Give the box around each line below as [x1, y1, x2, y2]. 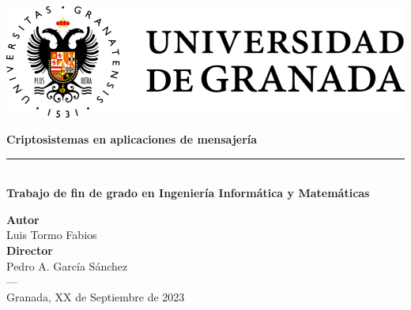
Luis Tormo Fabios [6, 226, 97, 243]
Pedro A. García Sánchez [6, 257, 128, 274]
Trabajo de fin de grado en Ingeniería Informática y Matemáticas [6, 185, 370, 201]
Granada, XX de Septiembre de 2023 [6, 288, 185, 304]
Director [6, 242, 53, 259]
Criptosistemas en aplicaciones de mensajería [6, 131, 258, 148]
